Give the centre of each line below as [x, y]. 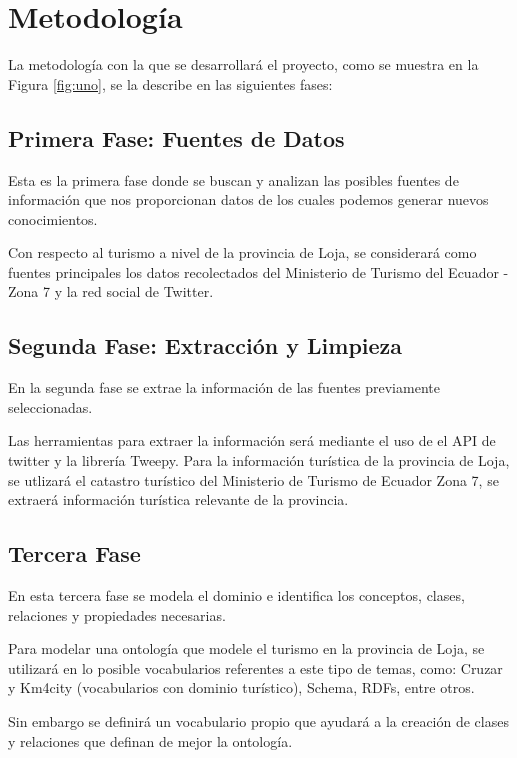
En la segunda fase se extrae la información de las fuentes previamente [224, 387]
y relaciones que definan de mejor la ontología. [150, 740]
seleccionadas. [50, 406]
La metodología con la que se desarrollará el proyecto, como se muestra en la [243, 64]
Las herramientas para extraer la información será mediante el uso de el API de [252, 440]
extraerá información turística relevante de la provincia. [178, 499]
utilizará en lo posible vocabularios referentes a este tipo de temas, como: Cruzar [255, 667]
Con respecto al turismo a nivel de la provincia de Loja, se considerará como [242, 252]
